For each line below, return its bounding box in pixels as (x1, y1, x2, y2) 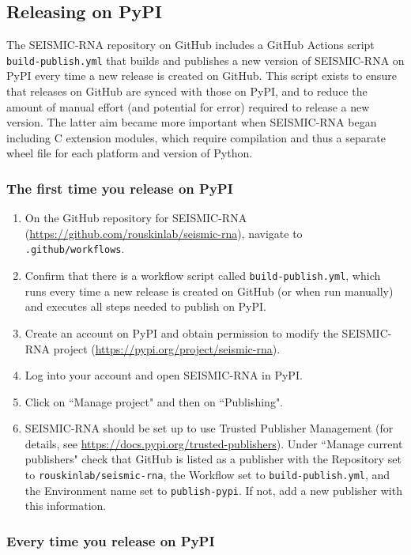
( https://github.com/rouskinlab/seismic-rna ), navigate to (25, 225, 303, 241)
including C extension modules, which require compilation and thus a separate (6, 129, 386, 145)
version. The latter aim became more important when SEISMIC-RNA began (6, 114, 377, 130)
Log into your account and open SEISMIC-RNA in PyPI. (25, 367, 303, 383)
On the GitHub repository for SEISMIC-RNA (25, 210, 247, 226)
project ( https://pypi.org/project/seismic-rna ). (53, 340, 281, 357)
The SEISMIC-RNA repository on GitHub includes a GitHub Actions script (6, 36, 375, 53)
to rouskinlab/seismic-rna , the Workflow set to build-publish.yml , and (25, 466, 390, 483)
